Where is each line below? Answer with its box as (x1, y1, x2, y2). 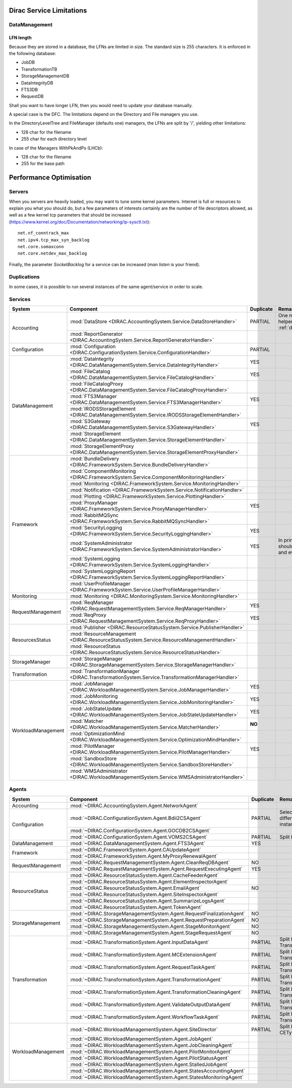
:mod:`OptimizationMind (70, 730, 125, 737)
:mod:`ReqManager (70, 599, 114, 606)
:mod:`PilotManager (70, 743, 115, 749)
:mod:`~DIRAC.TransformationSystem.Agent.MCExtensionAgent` (70, 951, 218, 958)
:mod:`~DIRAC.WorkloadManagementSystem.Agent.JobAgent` (70, 1035, 213, 1042)
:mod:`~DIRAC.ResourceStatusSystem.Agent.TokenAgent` (70, 904, 202, 910)
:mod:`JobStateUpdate (70, 706, 122, 712)
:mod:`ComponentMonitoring (70, 468, 136, 474)
